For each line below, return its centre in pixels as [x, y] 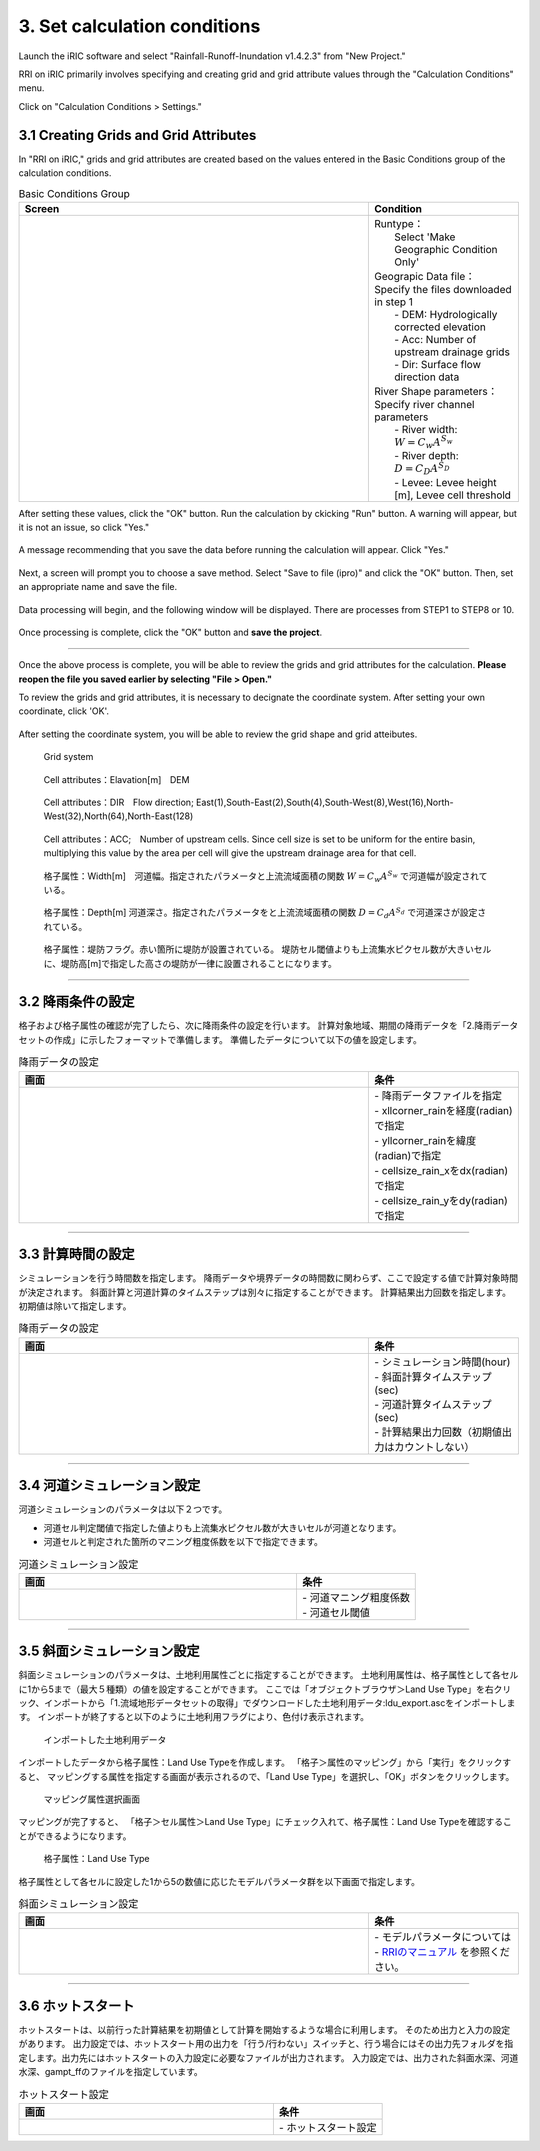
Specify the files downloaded [443, 289]
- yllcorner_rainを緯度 [425, 1140]
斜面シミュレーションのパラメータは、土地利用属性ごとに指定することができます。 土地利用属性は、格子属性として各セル [268, 1675]
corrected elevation [440, 327]
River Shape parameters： [436, 391]
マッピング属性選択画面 [91, 1799]
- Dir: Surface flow [438, 364]
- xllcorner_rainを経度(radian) [444, 1110]
